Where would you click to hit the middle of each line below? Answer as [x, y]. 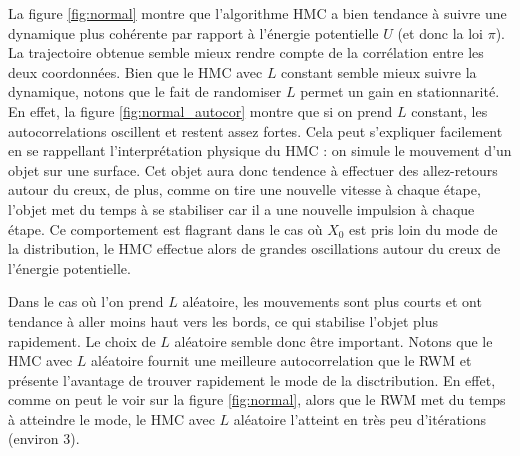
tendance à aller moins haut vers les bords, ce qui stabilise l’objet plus [223, 320]
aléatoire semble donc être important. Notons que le [333, 340]
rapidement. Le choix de [82, 340]
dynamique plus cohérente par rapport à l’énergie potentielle [193, 32]
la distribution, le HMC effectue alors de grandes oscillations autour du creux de [254, 248]
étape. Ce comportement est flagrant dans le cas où [165, 228]
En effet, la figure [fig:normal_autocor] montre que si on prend [200, 110]
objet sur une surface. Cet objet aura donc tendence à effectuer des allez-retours [253, 169]
